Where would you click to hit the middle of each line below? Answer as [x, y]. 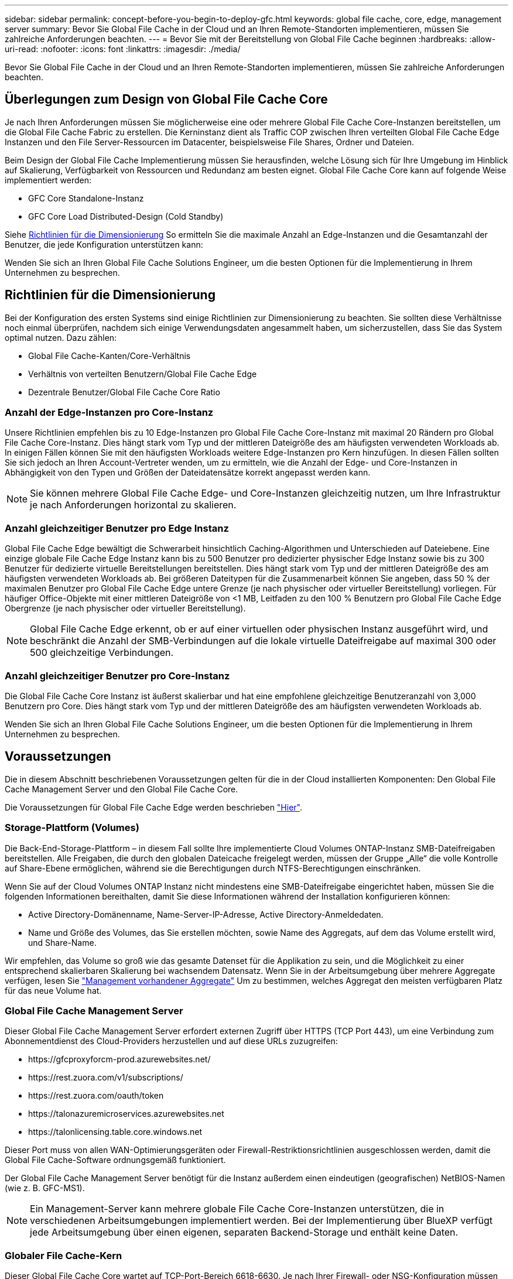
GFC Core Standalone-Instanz [86, 198]
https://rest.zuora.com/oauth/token [96, 1096]
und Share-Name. [62, 942]
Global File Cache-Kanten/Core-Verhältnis [110, 355]
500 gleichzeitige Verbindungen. [102, 653]
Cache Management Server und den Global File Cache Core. [122, 789]
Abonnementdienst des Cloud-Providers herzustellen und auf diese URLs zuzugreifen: [171, 1041]
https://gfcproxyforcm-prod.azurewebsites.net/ [119, 1059]
